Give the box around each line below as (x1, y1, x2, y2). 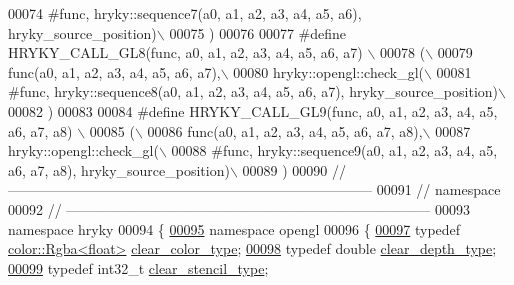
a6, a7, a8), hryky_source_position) (8, 159, 230, 180)
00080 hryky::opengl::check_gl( (233, 61, 424, 82)
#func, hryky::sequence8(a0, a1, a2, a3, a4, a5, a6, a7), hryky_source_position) (8, 81, 498, 102)
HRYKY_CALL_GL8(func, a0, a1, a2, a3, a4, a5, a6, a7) (8, 42, 363, 63)
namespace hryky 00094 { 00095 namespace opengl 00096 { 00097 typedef (8, 218, 461, 239)
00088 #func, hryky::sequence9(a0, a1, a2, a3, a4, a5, (171, 140, 498, 161)
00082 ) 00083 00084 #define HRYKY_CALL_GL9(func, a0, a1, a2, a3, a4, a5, (8, 100, 498, 121)
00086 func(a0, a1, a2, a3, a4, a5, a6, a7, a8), (147, 120, 423, 141)
